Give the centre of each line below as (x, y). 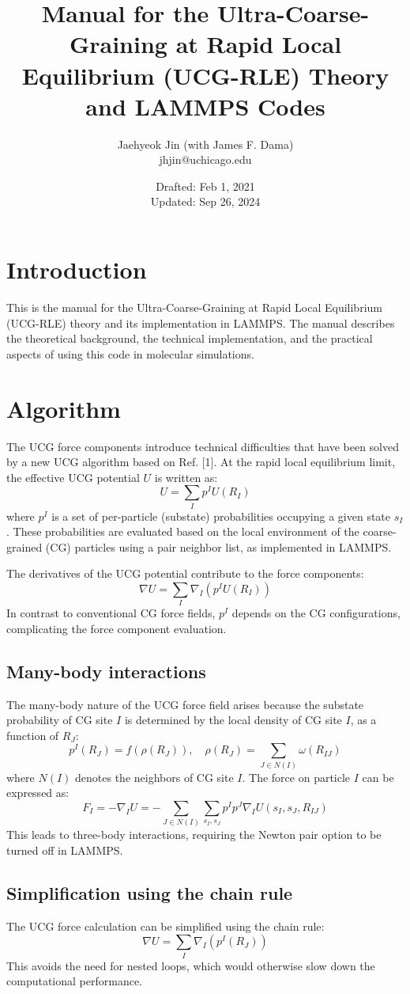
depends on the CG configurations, (316, 613)
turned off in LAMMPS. (65, 850)
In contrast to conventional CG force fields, (111, 613)
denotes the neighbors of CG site (154, 777)
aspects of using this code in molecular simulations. (130, 353)
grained (24, 546)
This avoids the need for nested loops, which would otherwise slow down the (191, 965)
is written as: (186, 477)
